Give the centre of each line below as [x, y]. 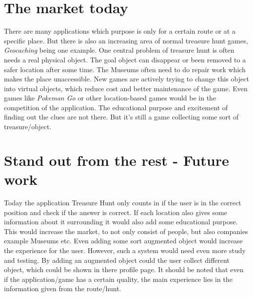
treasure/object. [28, 127]
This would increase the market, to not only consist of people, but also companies [126, 231]
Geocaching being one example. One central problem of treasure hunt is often [119, 50]
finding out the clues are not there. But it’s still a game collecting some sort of [121, 117]
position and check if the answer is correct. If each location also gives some [116, 212]
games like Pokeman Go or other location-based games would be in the [110, 98]
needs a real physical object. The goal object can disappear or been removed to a [125, 59]
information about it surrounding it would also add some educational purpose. [121, 222]
